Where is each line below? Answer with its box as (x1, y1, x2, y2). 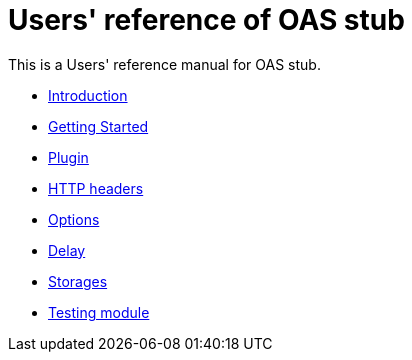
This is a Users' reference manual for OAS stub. (8, 55, 321, 73)
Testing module (48, 303, 150, 321)
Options (48, 210, 100, 228)
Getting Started (48, 117, 149, 135)
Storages (48, 272, 108, 290)
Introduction (48, 86, 128, 104)
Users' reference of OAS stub (8, 3, 405, 37)
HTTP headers (48, 179, 144, 197)
